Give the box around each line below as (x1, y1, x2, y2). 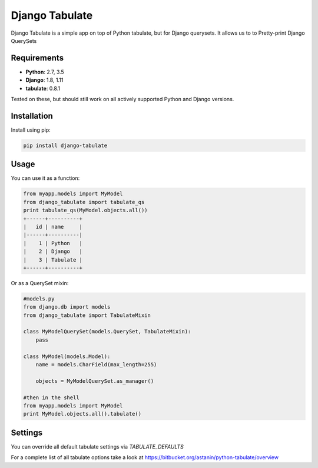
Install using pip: (11, 126, 51, 133)
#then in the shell (23, 394, 79, 401)
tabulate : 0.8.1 (25, 85, 61, 92)
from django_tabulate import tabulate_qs (23, 199, 145, 205)
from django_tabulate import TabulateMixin (23, 312, 151, 319)
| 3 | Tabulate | (23, 256, 82, 263)
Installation (11, 111, 53, 121)
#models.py (23, 295, 55, 302)
